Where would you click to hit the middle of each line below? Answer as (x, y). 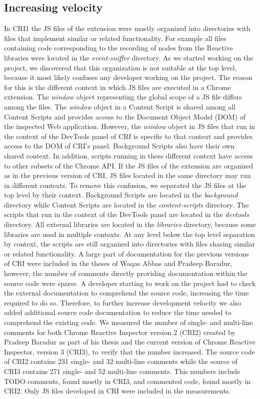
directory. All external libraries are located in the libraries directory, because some (130, 224)
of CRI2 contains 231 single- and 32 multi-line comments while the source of (121, 361)
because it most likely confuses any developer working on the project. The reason (128, 77)
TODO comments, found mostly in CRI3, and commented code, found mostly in (127, 381)
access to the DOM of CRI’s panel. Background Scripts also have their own (119, 146)
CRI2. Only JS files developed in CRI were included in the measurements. (117, 391)
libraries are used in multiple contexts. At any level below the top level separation (129, 234)
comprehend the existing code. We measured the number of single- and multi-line (128, 322)
